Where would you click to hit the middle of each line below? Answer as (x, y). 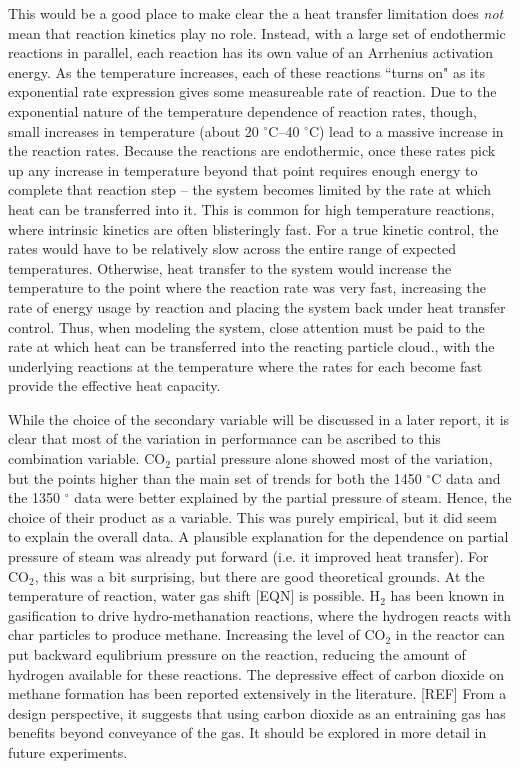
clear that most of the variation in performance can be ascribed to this (224, 438)
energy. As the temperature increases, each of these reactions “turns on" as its (246, 71)
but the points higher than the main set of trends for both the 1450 (215, 477)
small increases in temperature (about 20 (133, 130)
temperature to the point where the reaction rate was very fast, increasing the (247, 287)
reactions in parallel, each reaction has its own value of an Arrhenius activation (251, 52)
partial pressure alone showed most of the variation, (334, 458)
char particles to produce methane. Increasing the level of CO (197, 634)
